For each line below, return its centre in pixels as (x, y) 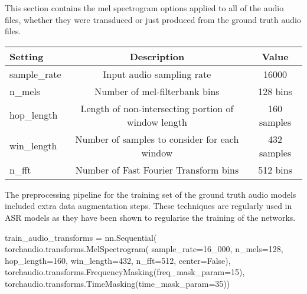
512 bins (275, 169)
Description (157, 56)
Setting (27, 56)
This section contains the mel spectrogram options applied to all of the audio (144, 8)
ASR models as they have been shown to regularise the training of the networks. (150, 217)
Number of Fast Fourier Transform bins (157, 169)
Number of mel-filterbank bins (157, 91)
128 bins (275, 91)
